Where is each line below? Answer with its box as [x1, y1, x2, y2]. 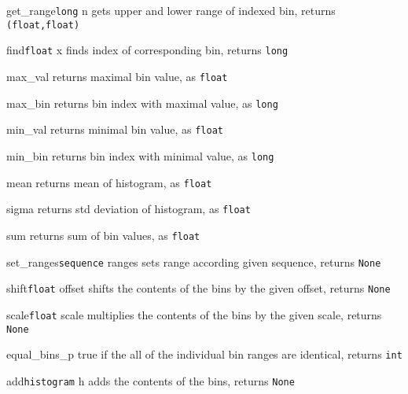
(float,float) [6, 19, 80, 31]
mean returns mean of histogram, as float [6, 174, 212, 190]
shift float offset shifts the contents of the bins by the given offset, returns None [6, 280, 391, 296]
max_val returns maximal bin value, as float [6, 68, 228, 84]
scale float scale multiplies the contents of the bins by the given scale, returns [6, 306, 382, 322]
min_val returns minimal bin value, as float [6, 121, 223, 138]
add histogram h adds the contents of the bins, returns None [6, 372, 295, 388]
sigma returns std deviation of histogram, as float [6, 201, 251, 217]
